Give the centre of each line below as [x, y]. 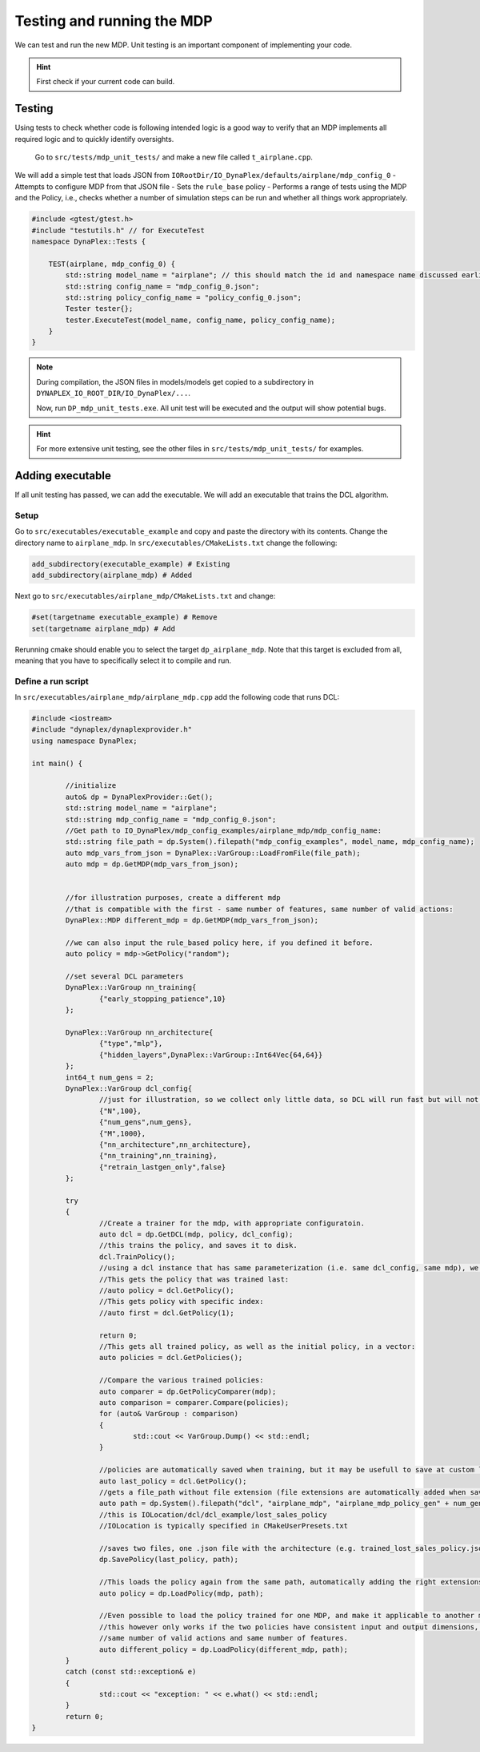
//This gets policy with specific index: [181, 1302]
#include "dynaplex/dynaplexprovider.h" [112, 730]
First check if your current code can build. [106, 82]
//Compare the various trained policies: [181, 1380]
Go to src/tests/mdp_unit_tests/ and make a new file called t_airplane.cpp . [174, 157]
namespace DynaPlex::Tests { [89, 241]
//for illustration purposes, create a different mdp [173, 898]
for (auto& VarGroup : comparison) [169, 1414]
